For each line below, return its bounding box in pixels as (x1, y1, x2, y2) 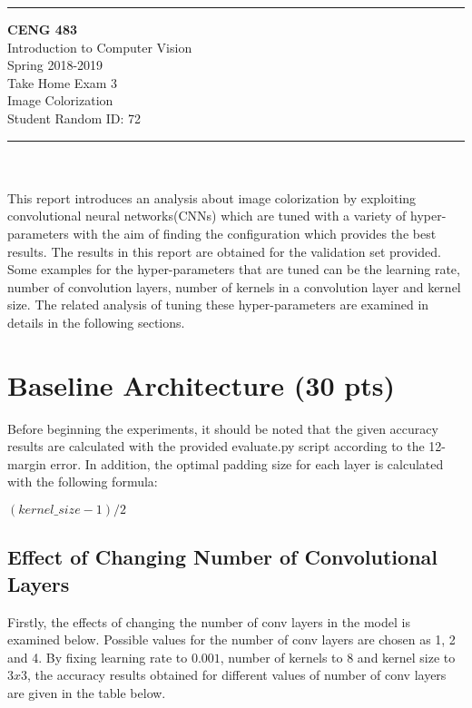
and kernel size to (357, 647, 456, 666)
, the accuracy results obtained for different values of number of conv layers (27, 665, 447, 684)
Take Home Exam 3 (7, 73, 118, 92)
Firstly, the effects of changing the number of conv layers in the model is (7, 612, 410, 631)
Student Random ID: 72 (7, 108, 142, 127)
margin (7, 454, 46, 473)
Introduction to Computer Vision (7, 37, 192, 56)
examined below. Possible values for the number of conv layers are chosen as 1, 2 (7, 630, 456, 649)
